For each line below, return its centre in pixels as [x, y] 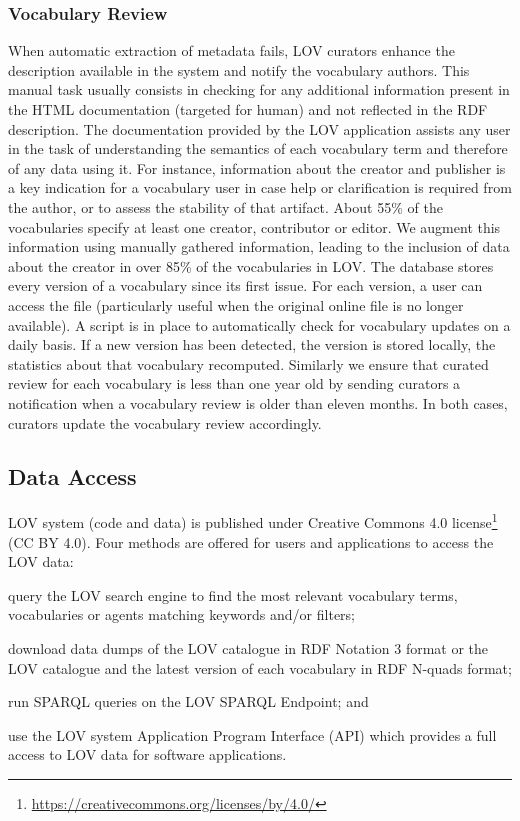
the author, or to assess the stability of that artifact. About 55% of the [225, 206]
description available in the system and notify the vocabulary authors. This [239, 69]
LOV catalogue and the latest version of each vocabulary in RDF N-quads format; [260, 667]
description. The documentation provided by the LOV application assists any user [259, 128]
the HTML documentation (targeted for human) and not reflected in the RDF [248, 109]
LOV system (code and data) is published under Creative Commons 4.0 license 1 [253, 520]
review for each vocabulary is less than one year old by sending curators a [234, 383]
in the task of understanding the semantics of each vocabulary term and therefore [258, 148]
